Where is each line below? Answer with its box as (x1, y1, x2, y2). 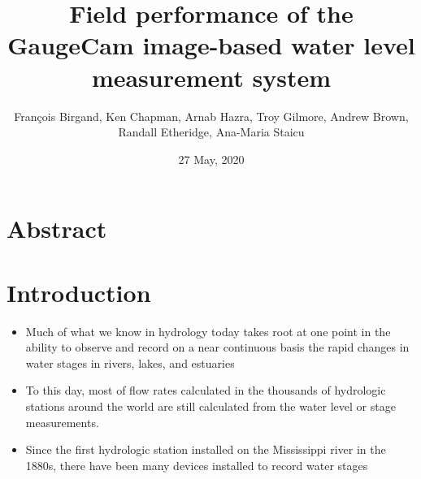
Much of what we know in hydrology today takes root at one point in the (25, 322, 391, 339)
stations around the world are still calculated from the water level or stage (25, 397, 396, 414)
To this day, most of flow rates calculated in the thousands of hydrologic (25, 382, 386, 399)
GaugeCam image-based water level (7, 28, 415, 62)
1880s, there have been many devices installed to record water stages (25, 456, 368, 473)
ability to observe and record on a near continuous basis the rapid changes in (25, 339, 410, 356)
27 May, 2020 (178, 150, 245, 167)
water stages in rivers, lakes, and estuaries (25, 354, 235, 371)
